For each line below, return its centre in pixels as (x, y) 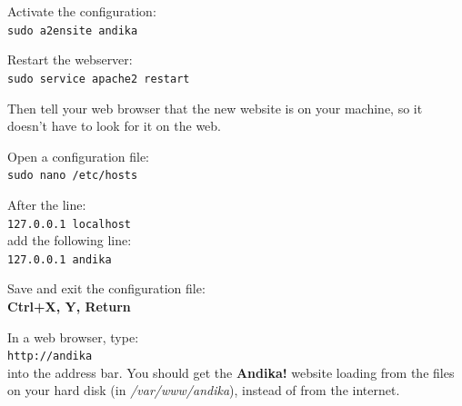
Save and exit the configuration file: (106, 288)
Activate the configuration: (82, 11)
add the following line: (70, 240)
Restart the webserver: (70, 59)
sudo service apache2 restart (99, 79)
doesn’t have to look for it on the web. (115, 126)
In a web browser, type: (73, 337)
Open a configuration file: (79, 156)
